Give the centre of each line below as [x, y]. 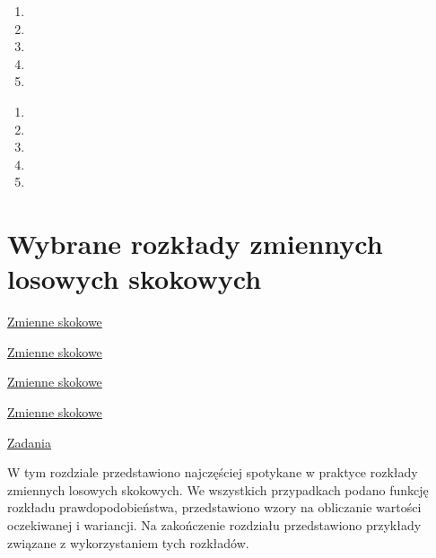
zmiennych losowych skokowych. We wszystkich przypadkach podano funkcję [218, 489]
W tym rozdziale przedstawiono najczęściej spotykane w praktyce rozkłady [213, 472]
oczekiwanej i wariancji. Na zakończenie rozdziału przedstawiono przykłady [214, 525]
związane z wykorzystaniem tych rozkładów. [128, 542]
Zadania [30, 442]
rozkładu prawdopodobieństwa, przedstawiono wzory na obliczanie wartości [214, 507]
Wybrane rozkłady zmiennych [195, 244]
